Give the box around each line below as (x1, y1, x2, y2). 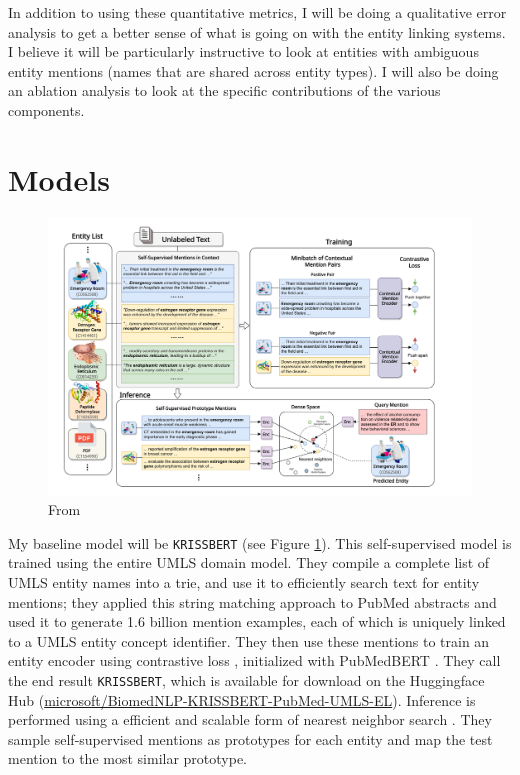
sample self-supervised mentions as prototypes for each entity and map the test (8, 728, 493, 749)
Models (8, 158, 110, 199)
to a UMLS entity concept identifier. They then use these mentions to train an (8, 630, 490, 651)
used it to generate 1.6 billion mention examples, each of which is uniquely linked (8, 611, 506, 632)
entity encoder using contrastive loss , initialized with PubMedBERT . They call (8, 650, 501, 671)
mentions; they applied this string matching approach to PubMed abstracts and (8, 591, 497, 612)
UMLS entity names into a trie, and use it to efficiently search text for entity (8, 571, 480, 592)
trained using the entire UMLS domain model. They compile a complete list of (8, 552, 490, 573)
